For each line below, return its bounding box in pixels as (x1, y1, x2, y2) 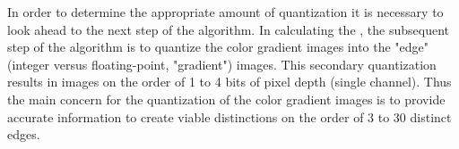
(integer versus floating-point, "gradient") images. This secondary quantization (7, 54, 437, 73)
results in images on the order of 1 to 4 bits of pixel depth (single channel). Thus (7, 72, 452, 91)
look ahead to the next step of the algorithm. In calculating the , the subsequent (7, 20, 449, 38)
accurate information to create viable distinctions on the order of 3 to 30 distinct (7, 107, 452, 126)
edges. (7, 125, 40, 144)
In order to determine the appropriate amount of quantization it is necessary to (7, 3, 444, 21)
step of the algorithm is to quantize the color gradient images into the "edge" (7, 37, 429, 56)
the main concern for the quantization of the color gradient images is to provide (7, 89, 446, 108)
